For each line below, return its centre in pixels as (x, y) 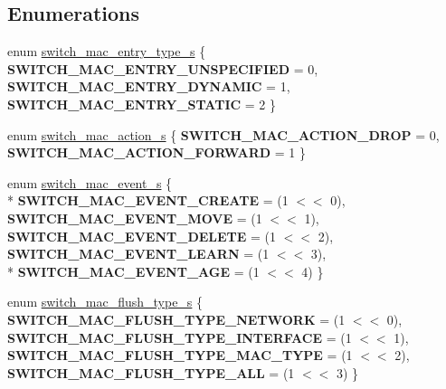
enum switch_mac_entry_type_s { (107, 51)
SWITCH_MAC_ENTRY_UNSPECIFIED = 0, (163, 68)
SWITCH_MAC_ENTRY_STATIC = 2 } (142, 104)
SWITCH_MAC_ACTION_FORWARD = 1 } (157, 152)
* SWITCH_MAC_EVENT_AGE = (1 (133, 271)
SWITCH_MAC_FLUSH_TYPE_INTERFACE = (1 (180, 337)
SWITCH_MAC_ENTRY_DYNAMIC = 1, (149, 86)
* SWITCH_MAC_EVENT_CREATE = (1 (148, 200)
